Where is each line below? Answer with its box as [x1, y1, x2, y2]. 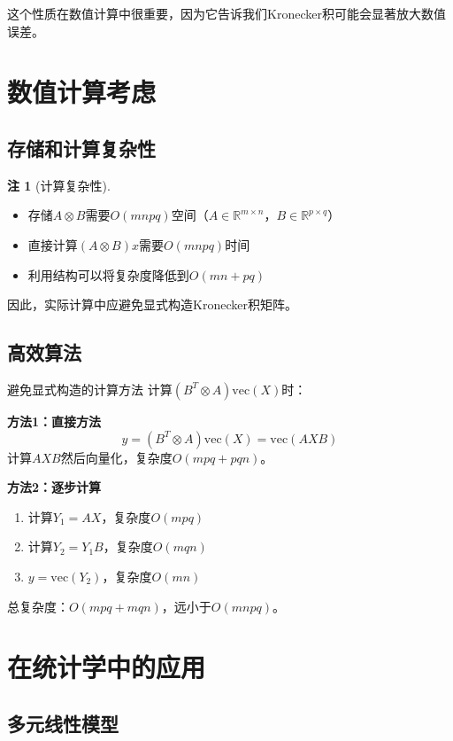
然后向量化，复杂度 [60, 448, 173, 466]
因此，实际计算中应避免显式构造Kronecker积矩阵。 [7, 295, 297, 314]
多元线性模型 [7, 709, 119, 737]
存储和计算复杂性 [7, 134, 156, 161]
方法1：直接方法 [7, 411, 102, 430]
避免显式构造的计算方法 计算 [7, 379, 173, 398]
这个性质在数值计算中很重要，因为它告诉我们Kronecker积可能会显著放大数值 [7, 4, 446, 22]
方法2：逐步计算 [7, 478, 102, 496]
